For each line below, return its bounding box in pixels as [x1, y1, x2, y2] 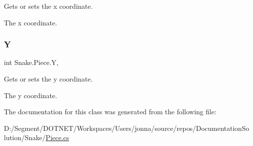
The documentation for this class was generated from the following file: [4, 106, 216, 117]
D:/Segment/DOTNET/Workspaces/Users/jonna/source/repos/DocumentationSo [4, 123, 249, 133]
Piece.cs [45, 132, 69, 143]
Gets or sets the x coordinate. [4, 1, 93, 11]
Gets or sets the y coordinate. [4, 74, 93, 83]
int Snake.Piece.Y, [4, 57, 59, 67]
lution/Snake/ [4, 132, 46, 143]
